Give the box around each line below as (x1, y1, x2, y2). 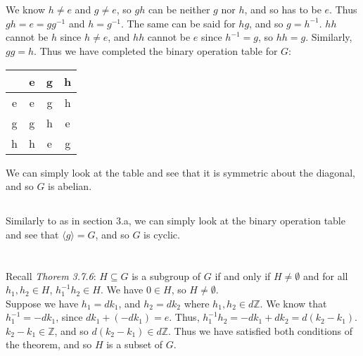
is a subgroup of (132, 268, 201, 283)
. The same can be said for (120, 15, 236, 30)
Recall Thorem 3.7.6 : (6, 268, 96, 283)
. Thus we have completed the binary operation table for (34, 43, 278, 58)
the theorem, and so (6, 337, 92, 352)
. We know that (260, 295, 327, 310)
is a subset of (106, 337, 163, 352)
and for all (303, 268, 348, 283)
